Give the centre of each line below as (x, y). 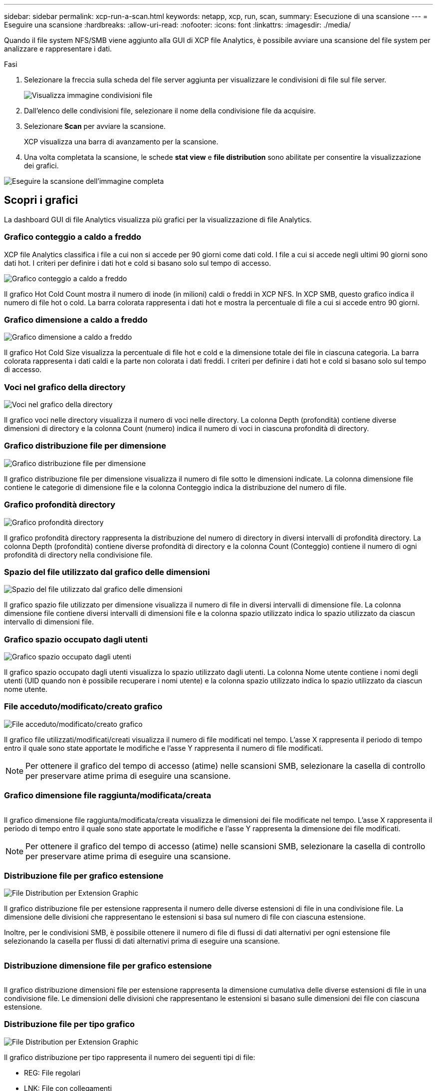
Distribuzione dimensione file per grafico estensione (108, 965)
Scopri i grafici (41, 200)
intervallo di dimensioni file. (49, 622)
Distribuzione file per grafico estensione (84, 875)
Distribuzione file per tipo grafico (70, 1024)
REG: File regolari (52, 1073)
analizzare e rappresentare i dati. (58, 49)
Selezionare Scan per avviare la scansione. (95, 126)
